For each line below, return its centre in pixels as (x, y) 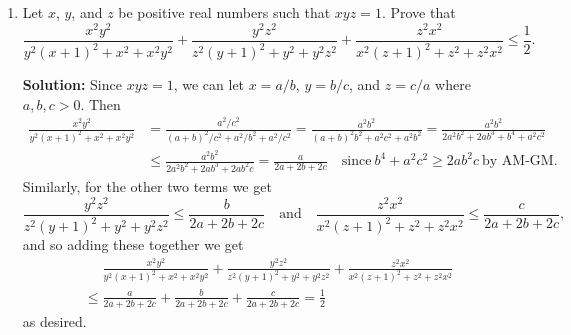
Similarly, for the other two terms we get (147, 186)
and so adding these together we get (133, 244)
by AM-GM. (520, 161)
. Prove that (418, 12)
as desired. (54, 320)
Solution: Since (72, 84)
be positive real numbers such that (224, 12)
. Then (100, 103)
